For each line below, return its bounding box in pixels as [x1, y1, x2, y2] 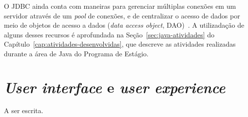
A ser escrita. [4, 105, 43, 115]
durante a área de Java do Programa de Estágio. [4, 48, 149, 58]
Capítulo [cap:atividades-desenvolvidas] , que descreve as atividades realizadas [4, 39, 236, 49]
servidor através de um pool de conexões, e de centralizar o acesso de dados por [4, 10, 240, 20]
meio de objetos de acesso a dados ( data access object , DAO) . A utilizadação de [4, 20, 245, 30]
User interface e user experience [4, 77, 226, 97]
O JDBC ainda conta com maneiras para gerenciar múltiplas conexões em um [4, 1, 236, 11]
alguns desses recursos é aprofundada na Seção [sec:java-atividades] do [4, 29, 215, 39]
